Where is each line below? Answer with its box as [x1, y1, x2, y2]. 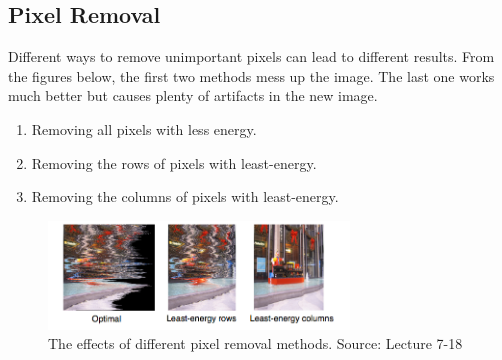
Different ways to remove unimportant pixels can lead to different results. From [8, 46, 495, 67]
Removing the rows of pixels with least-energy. [31, 152, 317, 173]
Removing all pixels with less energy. [31, 118, 257, 139]
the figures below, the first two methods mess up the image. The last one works [8, 65, 495, 86]
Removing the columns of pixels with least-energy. [31, 186, 339, 207]
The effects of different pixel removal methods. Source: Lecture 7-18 [48, 333, 463, 354]
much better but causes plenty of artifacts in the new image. [8, 85, 378, 106]
